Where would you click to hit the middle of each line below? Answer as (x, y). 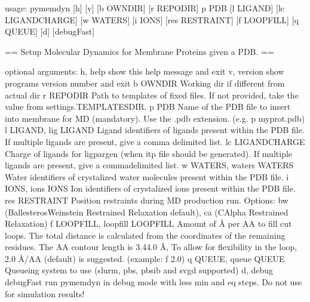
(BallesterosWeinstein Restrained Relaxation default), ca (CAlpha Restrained (147, 212)
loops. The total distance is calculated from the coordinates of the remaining (145, 235)
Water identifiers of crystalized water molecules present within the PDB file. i (147, 176)
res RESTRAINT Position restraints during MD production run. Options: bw (147, 200)
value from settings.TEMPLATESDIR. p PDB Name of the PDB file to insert (148, 107)
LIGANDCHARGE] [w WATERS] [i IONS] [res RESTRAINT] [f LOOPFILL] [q (152, 19)
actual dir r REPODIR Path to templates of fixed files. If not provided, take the (152, 95)
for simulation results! (45, 293)
